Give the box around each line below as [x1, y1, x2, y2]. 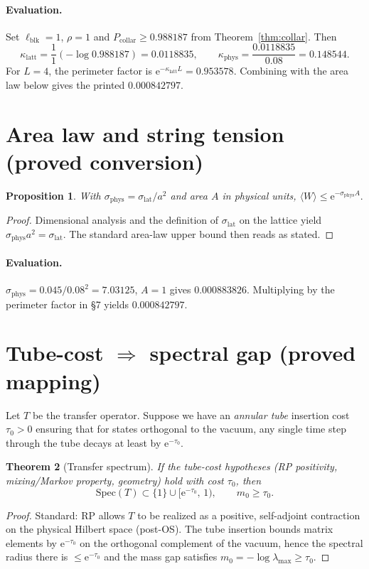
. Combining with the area [233, 63, 349, 78]
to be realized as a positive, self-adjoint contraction [137, 507, 360, 522]
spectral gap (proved [149, 338, 356, 367]
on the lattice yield [239, 212, 322, 227]
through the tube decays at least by [6, 435, 161, 450]
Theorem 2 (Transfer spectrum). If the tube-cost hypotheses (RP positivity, [6, 459, 338, 474]
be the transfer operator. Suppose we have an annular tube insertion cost [32, 407, 350, 422]
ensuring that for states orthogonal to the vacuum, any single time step [36, 421, 346, 436]
